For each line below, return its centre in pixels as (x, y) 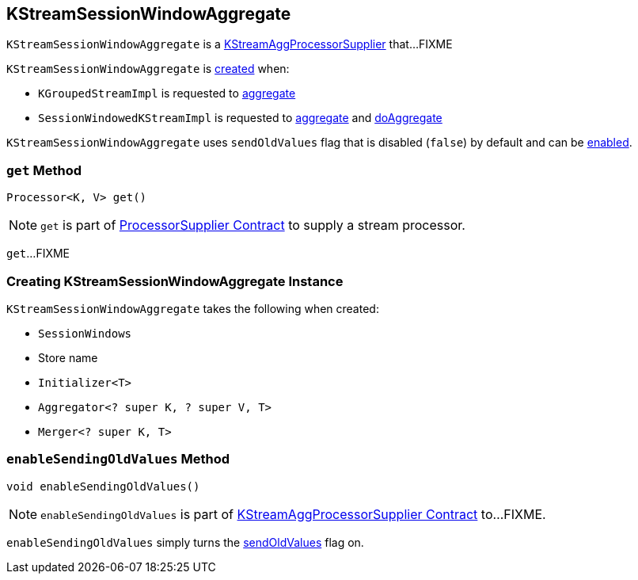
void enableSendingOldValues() (103, 486)
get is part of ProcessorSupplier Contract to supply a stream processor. (253, 225)
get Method (44, 170)
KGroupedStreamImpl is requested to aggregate (167, 93)
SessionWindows (85, 333)
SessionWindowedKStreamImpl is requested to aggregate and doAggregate (240, 118)
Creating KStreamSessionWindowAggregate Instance (175, 281)
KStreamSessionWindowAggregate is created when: (148, 69)
